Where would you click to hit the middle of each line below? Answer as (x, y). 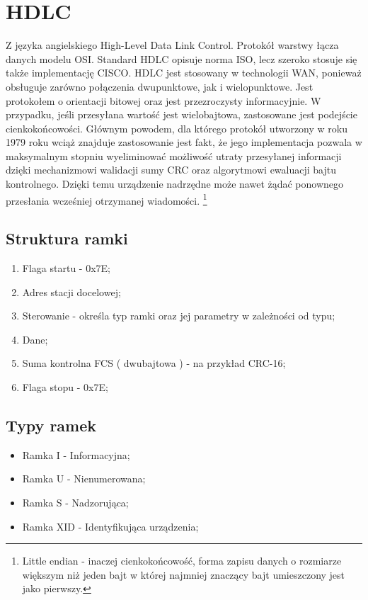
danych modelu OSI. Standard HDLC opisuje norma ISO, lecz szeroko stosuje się (182, 58)
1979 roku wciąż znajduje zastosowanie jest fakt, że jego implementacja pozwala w (184, 142)
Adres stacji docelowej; (71, 291)
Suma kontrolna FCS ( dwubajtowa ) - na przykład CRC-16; (154, 363)
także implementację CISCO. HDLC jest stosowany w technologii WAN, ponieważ (184, 73)
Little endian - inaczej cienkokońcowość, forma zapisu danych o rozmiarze (182, 561)
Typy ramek (51, 425)
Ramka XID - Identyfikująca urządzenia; (110, 526)
